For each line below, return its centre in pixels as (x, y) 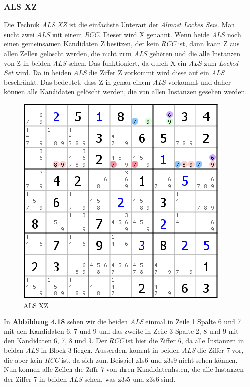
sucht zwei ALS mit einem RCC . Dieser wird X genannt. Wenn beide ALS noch (123, 34)
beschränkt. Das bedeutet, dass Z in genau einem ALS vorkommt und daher (117, 82)
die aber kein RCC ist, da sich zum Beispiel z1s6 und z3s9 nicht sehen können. (121, 359)
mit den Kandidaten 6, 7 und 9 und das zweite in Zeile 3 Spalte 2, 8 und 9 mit (121, 331)
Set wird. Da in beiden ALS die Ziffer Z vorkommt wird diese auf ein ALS (114, 72)
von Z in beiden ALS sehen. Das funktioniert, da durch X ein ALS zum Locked (121, 63)
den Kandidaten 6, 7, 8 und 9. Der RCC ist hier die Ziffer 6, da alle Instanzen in (124, 340)
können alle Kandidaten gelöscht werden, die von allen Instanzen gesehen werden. (125, 91)
